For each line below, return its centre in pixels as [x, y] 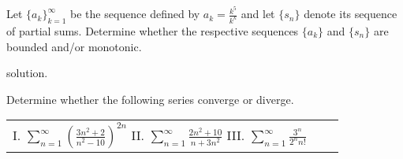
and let [258, 14]
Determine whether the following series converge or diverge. [150, 99]
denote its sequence [351, 14]
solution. [27, 73]
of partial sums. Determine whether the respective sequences [153, 30]
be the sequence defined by [135, 14]
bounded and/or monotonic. [74, 46]
